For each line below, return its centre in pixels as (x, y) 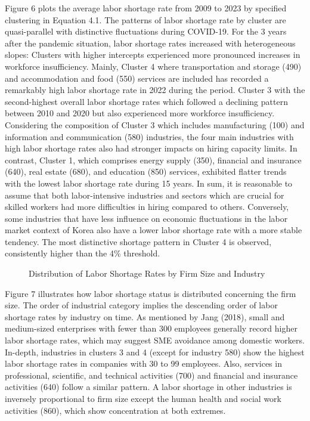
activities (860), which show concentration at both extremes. (115, 410)
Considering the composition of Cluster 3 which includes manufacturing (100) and (155, 124)
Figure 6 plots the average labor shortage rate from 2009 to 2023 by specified (146, 8)
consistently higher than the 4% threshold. (83, 253)
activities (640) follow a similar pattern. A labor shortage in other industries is (148, 387)
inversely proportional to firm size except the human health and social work (143, 398)
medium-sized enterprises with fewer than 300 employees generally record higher (151, 328)
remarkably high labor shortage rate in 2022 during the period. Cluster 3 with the (155, 90)
